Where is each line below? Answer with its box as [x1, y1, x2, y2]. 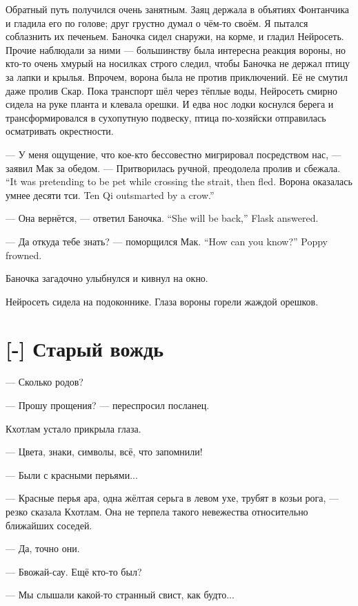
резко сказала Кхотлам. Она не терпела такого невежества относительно [6, 504, 308, 518]
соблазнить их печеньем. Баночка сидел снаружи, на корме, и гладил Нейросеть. [6, 29, 344, 44]
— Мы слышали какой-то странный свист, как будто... [6, 587, 235, 602]
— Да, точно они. [6, 541, 80, 556]
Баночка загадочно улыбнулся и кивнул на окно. [6, 271, 208, 285]
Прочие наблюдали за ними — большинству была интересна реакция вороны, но [6, 42, 346, 57]
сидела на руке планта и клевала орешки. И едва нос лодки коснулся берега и [6, 97, 334, 111]
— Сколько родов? [6, 375, 83, 389]
